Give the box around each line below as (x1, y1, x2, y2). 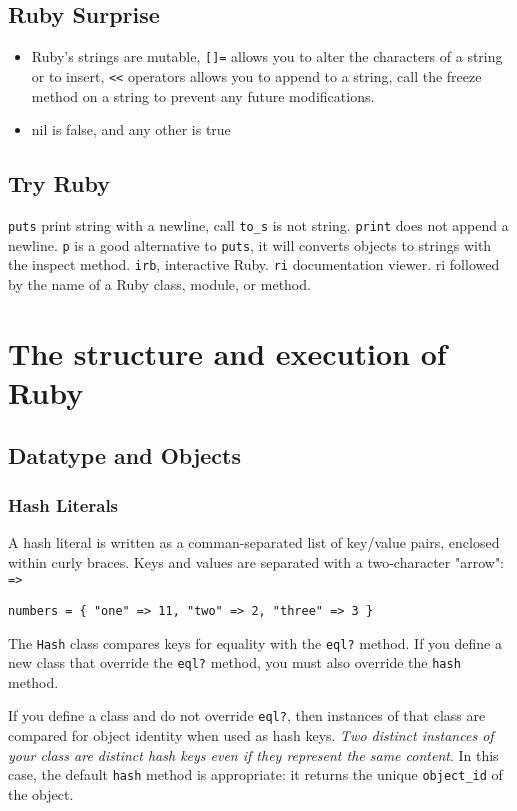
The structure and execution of (8, 332, 447, 373)
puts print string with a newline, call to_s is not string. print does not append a (8, 214, 509, 235)
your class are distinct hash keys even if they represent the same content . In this (8, 744, 499, 765)
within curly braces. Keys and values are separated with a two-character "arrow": (8, 551, 505, 572)
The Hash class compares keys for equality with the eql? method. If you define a (8, 632, 502, 653)
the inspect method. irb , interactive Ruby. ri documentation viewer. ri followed (8, 254, 500, 275)
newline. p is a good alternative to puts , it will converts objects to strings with (8, 234, 492, 255)
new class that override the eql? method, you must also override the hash (8, 652, 461, 673)
